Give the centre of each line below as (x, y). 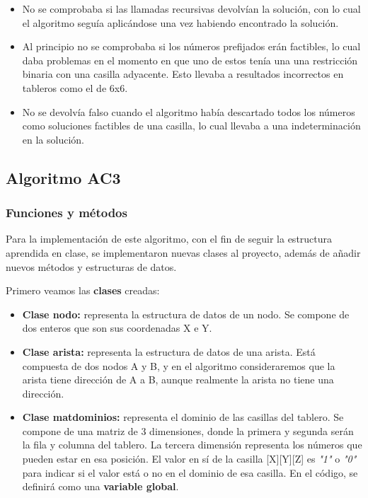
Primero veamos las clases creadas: (83, 290)
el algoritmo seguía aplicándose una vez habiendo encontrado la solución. (180, 22)
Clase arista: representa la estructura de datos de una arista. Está (169, 351)
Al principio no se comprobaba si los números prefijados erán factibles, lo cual (191, 46)
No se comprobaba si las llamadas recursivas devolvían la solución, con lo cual (191, 8)
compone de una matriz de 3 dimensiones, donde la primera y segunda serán (188, 430)
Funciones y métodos (67, 213)
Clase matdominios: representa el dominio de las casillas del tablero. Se (183, 417)
